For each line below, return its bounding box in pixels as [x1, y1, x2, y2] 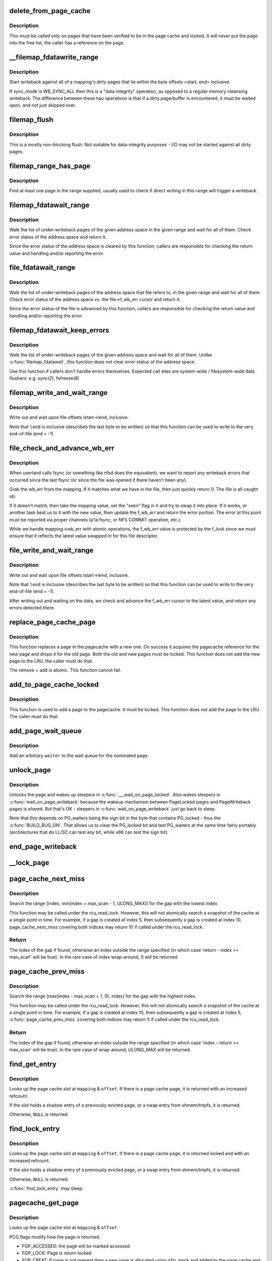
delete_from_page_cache [9, 7, 91, 15]
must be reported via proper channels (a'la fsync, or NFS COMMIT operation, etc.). [9, 517, 182, 523]
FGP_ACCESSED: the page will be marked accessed [22, 1243, 130, 1249]
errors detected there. [9, 605, 55, 611]
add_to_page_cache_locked [9, 680, 99, 689]
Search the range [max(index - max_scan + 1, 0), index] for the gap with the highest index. [9, 993, 197, 999]
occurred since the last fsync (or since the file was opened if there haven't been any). [9, 477, 187, 483]
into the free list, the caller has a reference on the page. [9, 40, 125, 46]
